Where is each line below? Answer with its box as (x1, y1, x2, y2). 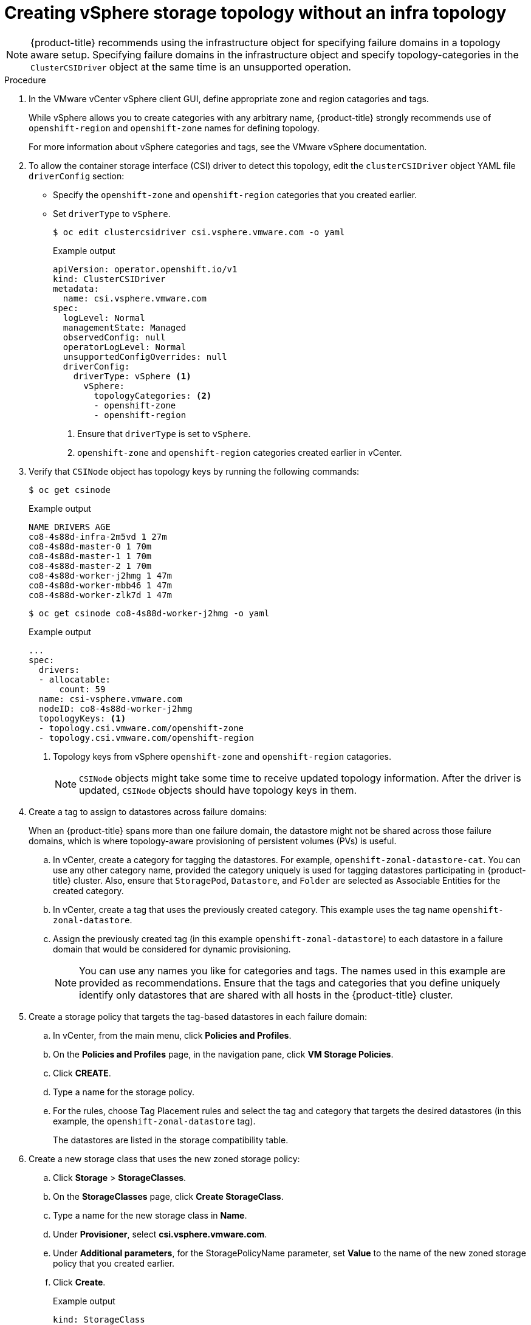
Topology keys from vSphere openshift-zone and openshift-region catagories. (53, 751, 392, 762)
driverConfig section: (29, 170, 125, 181)
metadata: (53, 283, 99, 294)
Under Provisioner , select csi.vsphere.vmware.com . (53, 1228, 267, 1239)
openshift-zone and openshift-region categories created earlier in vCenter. (77, 447, 402, 458)
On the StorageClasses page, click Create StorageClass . (53, 1191, 284, 1202)
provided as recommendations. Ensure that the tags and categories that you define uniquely (79, 976, 501, 989)
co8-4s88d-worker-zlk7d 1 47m (29, 590, 173, 600)
